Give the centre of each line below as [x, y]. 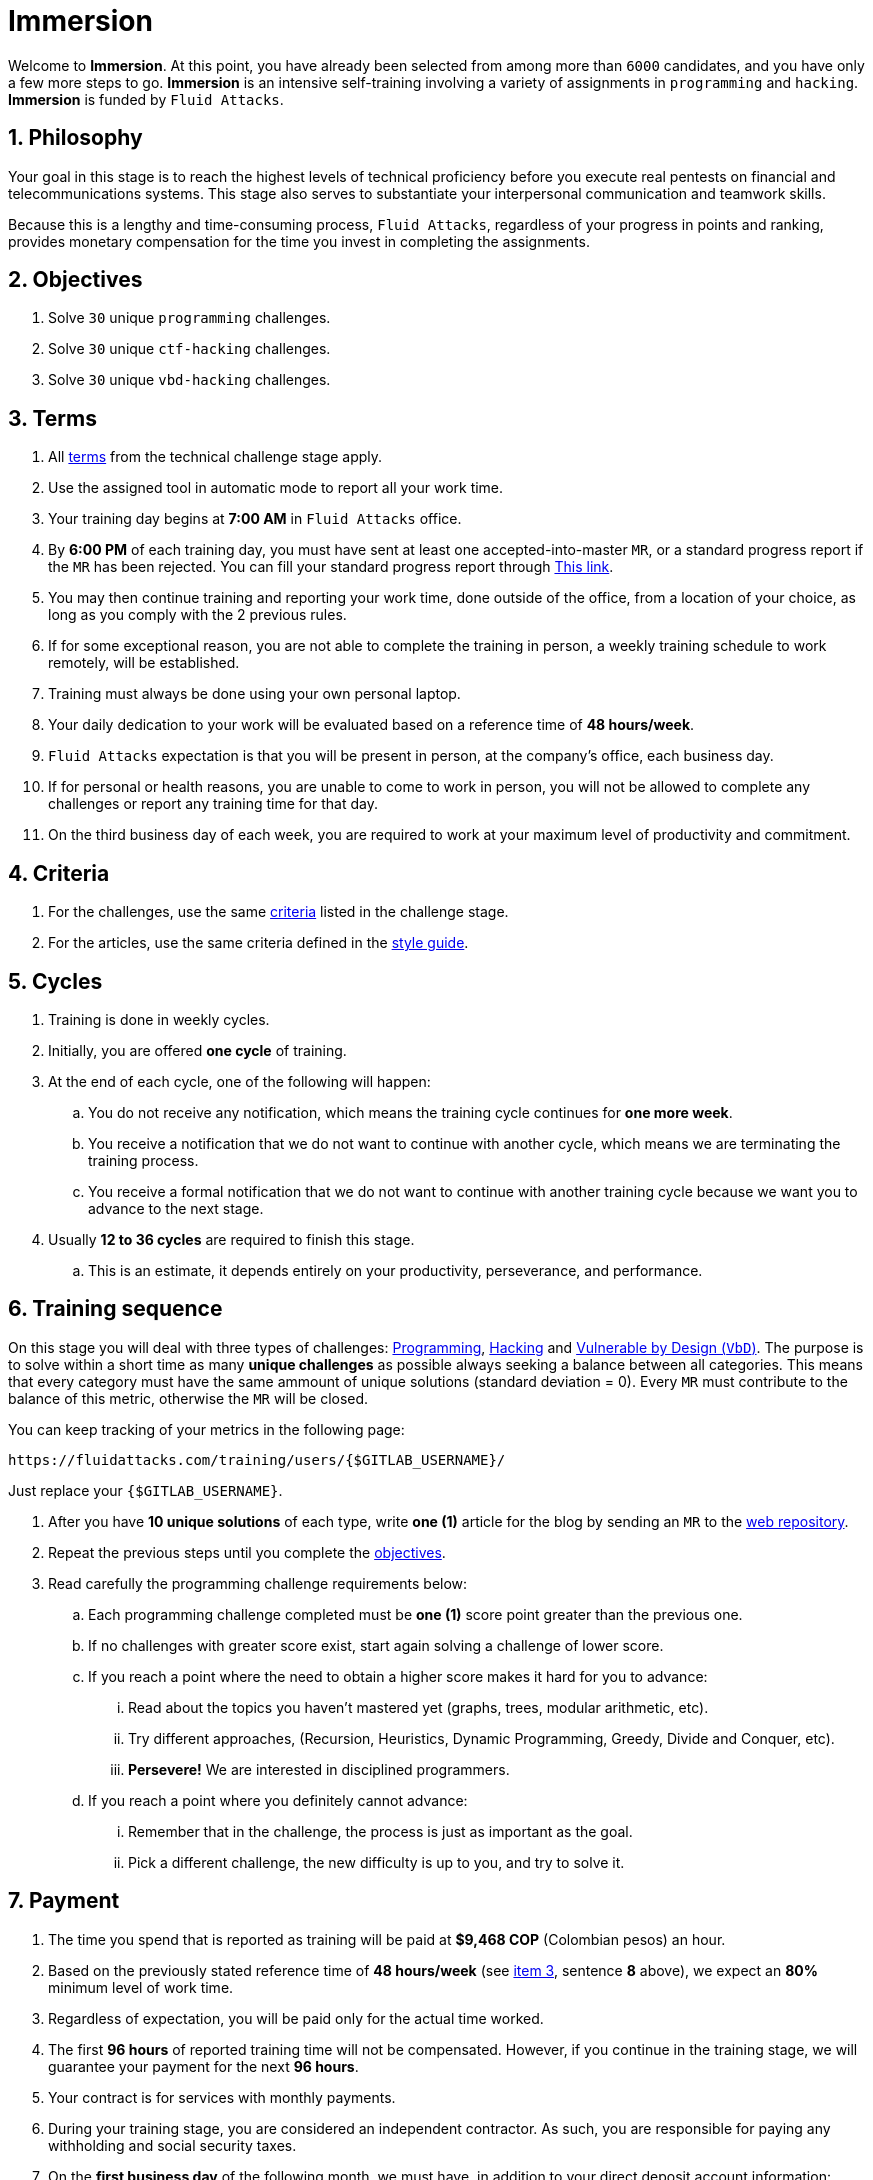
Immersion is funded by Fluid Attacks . [146, 99]
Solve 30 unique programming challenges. [189, 318]
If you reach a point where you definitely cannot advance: [278, 1800]
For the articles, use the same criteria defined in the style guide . [258, 943]
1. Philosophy [75, 138]
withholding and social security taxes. [172, 2145]
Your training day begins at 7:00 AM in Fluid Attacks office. [255, 519]
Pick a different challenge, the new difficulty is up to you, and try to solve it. [376, 1862]
